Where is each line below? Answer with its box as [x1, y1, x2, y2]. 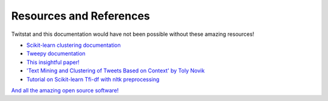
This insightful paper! [26, 58, 80, 66]
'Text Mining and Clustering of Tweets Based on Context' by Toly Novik [26, 67, 205, 74]
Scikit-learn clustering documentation [26, 41, 121, 49]
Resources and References [11, 9, 150, 23]
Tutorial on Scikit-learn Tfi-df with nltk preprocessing [26, 75, 160, 83]
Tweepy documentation [26, 50, 86, 57]
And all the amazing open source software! [11, 86, 119, 94]
